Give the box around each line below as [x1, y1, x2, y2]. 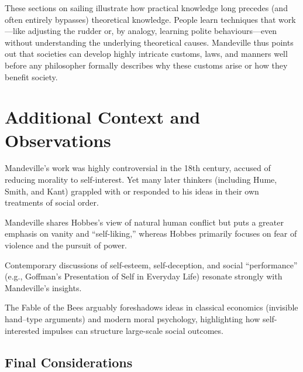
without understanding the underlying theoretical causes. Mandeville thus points [5, 36, 294, 48]
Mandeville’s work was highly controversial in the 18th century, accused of [5, 162, 271, 174]
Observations [5, 128, 111, 152]
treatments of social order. [5, 196, 99, 209]
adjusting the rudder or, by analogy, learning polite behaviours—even [27, 25, 277, 37]
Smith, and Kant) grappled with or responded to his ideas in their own [5, 185, 259, 197]
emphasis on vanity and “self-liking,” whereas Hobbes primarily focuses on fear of [5, 227, 297, 240]
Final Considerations [5, 353, 133, 371]
